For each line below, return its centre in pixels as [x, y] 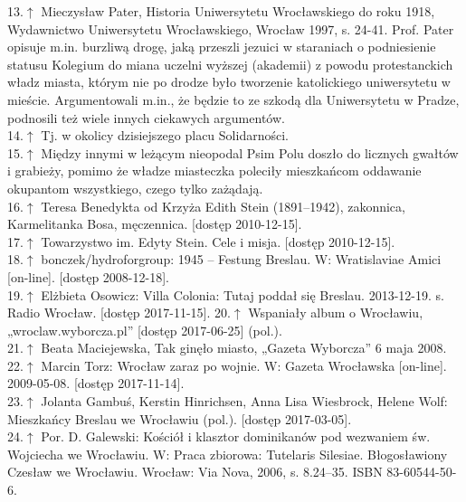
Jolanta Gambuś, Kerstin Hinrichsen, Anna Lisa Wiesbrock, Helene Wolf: [244, 401]
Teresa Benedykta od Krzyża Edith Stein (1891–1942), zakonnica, [223, 206]
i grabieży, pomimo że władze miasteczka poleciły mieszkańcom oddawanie [214, 170]
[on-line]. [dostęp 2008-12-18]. [88, 276]
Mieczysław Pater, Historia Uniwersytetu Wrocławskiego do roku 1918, [238, 11]
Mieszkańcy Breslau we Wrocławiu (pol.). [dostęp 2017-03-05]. [180, 418]
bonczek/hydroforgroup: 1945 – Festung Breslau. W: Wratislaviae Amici [241, 259]
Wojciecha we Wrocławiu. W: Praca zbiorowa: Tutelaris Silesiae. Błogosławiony [228, 454]
